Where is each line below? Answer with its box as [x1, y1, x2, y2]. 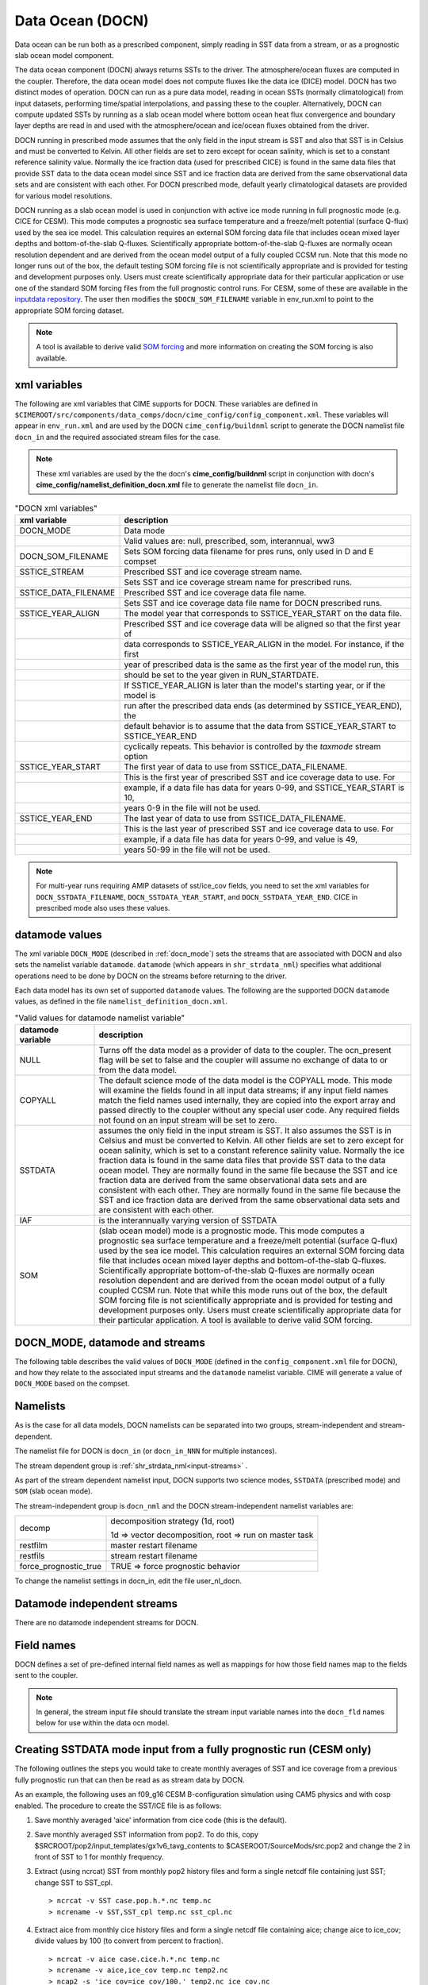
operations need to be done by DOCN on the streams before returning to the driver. [14, 971, 287, 981]
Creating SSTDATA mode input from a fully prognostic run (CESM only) [14, 1743, 372, 1756]
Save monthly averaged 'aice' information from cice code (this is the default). [34, 1815, 287, 1825]
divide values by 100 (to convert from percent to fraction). [34, 1936, 224, 1945]
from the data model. [98, 1065, 178, 1076]
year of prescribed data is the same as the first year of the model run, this [124, 659, 399, 670]
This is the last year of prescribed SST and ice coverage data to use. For [124, 823, 394, 834]
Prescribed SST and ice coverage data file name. [124, 587, 307, 598]
